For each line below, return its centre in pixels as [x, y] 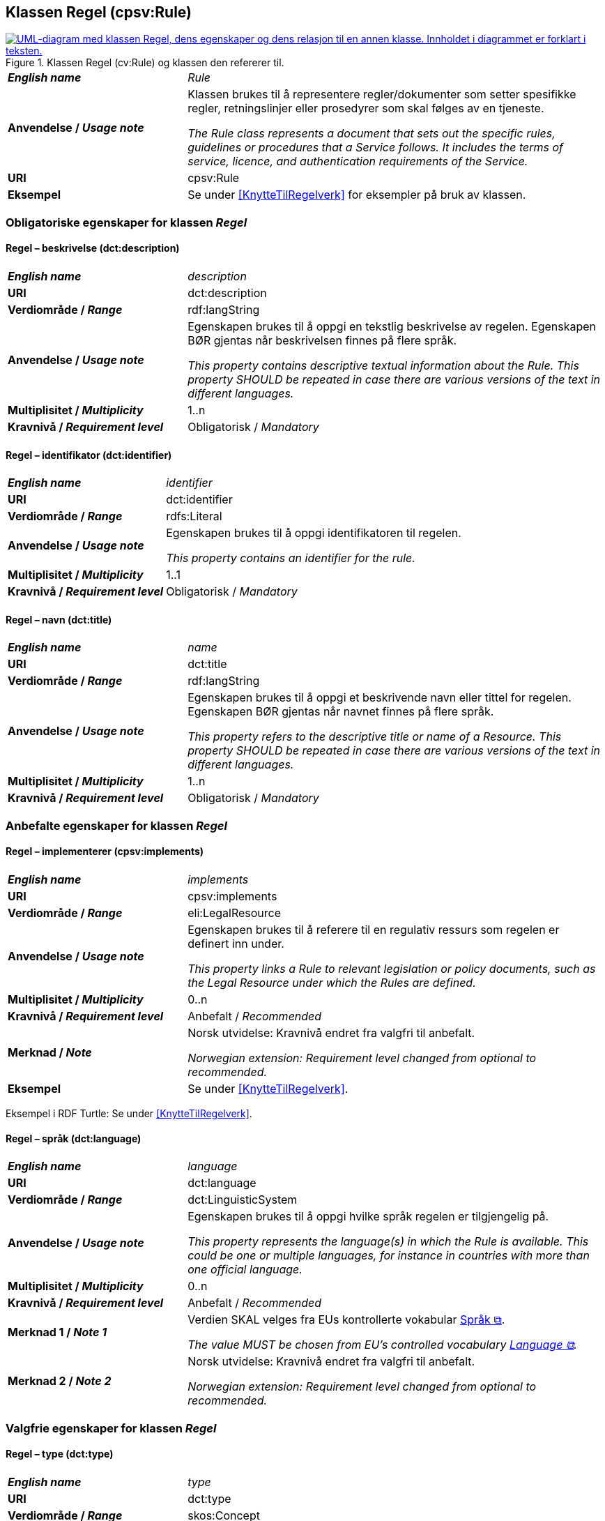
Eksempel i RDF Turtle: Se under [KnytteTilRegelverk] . [129, 1114]
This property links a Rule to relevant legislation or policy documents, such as [392, 969]
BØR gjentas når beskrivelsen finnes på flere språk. [322, 341]
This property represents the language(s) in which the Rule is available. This [388, 1242]
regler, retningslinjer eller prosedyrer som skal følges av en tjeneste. [366, 108]
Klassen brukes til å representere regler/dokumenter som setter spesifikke [382, 94]
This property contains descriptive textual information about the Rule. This [383, 366]
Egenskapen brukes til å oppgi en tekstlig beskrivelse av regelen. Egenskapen [392, 327]
